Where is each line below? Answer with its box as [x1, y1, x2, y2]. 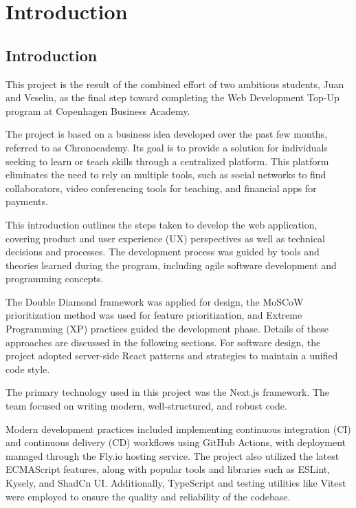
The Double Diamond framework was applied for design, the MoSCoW [5, 294, 304, 308]
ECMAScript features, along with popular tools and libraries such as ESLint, [5, 462, 331, 476]
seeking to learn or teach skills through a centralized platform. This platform [5, 154, 329, 168]
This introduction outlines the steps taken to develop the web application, [5, 217, 318, 231]
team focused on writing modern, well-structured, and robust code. [5, 399, 287, 413]
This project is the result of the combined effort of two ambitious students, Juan [5, 76, 344, 91]
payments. [5, 194, 48, 209]
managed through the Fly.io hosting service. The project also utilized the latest [5, 448, 340, 463]
